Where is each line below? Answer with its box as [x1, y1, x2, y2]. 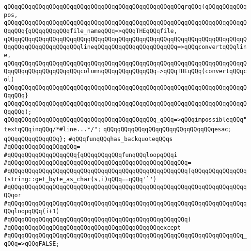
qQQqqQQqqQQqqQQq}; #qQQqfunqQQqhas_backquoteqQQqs [4, 135, 173, 142]
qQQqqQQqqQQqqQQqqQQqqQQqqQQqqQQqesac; [103, 125, 232, 133]
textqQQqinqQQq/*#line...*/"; [4, 125, 101, 133]
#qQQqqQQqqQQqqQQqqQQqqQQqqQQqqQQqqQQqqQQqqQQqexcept [4, 224, 181, 231]
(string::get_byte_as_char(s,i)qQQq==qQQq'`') [4, 175, 157, 183]
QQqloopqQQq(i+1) [4, 208, 60, 215]
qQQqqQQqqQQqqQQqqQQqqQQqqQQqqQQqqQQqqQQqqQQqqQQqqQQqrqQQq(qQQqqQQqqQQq [4, 3, 247, 10]
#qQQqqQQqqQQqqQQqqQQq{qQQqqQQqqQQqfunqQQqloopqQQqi [4, 151, 177, 158]
